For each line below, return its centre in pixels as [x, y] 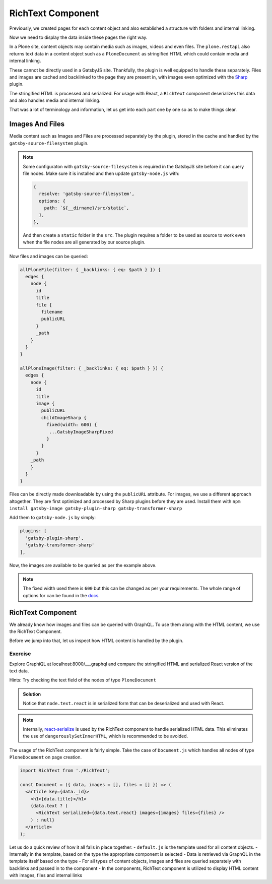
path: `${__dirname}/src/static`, [87, 208]
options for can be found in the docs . [61, 595]
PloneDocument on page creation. [46, 757]
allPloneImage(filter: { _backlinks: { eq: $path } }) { [92, 368]
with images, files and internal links [46, 875]
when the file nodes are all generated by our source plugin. [84, 242]
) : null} [43, 820]
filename [52, 312]
